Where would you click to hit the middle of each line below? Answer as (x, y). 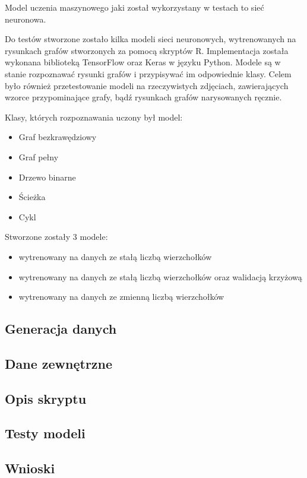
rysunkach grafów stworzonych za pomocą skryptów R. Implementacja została (147, 50)
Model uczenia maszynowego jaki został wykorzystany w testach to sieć (134, 7)
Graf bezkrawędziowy (58, 137)
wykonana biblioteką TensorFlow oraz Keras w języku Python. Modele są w (143, 62)
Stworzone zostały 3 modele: (56, 237)
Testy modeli (45, 433)
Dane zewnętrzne (59, 363)
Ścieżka (32, 197)
